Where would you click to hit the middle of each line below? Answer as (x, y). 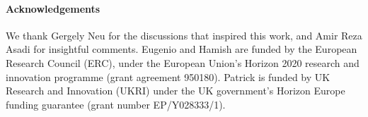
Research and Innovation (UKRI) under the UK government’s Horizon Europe (176, 91)
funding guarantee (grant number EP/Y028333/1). (116, 104)
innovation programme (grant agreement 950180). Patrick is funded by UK (168, 76)
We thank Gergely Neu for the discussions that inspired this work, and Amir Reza (184, 35)
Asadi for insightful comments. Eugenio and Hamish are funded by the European (182, 49)
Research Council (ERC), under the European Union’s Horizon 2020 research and (183, 62)
